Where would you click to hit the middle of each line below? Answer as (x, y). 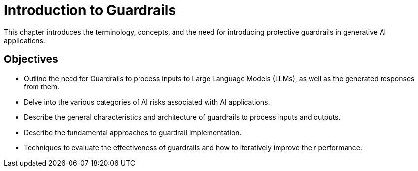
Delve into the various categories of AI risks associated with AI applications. (147, 102)
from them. (42, 86)
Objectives (31, 59)
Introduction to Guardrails (90, 10)
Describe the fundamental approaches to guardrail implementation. (133, 132)
